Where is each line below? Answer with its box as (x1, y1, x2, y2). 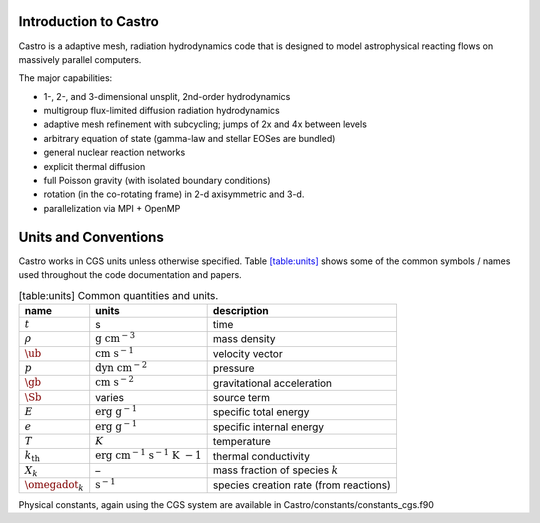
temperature (212, 435, 272, 449)
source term (212, 391, 270, 405)
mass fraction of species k (212, 463, 339, 477)
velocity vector (212, 346, 284, 360)
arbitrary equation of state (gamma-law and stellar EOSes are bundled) (43, 132, 336, 144)
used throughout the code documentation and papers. (18, 269, 242, 281)
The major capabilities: (18, 72, 113, 84)
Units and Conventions (18, 228, 164, 245)
